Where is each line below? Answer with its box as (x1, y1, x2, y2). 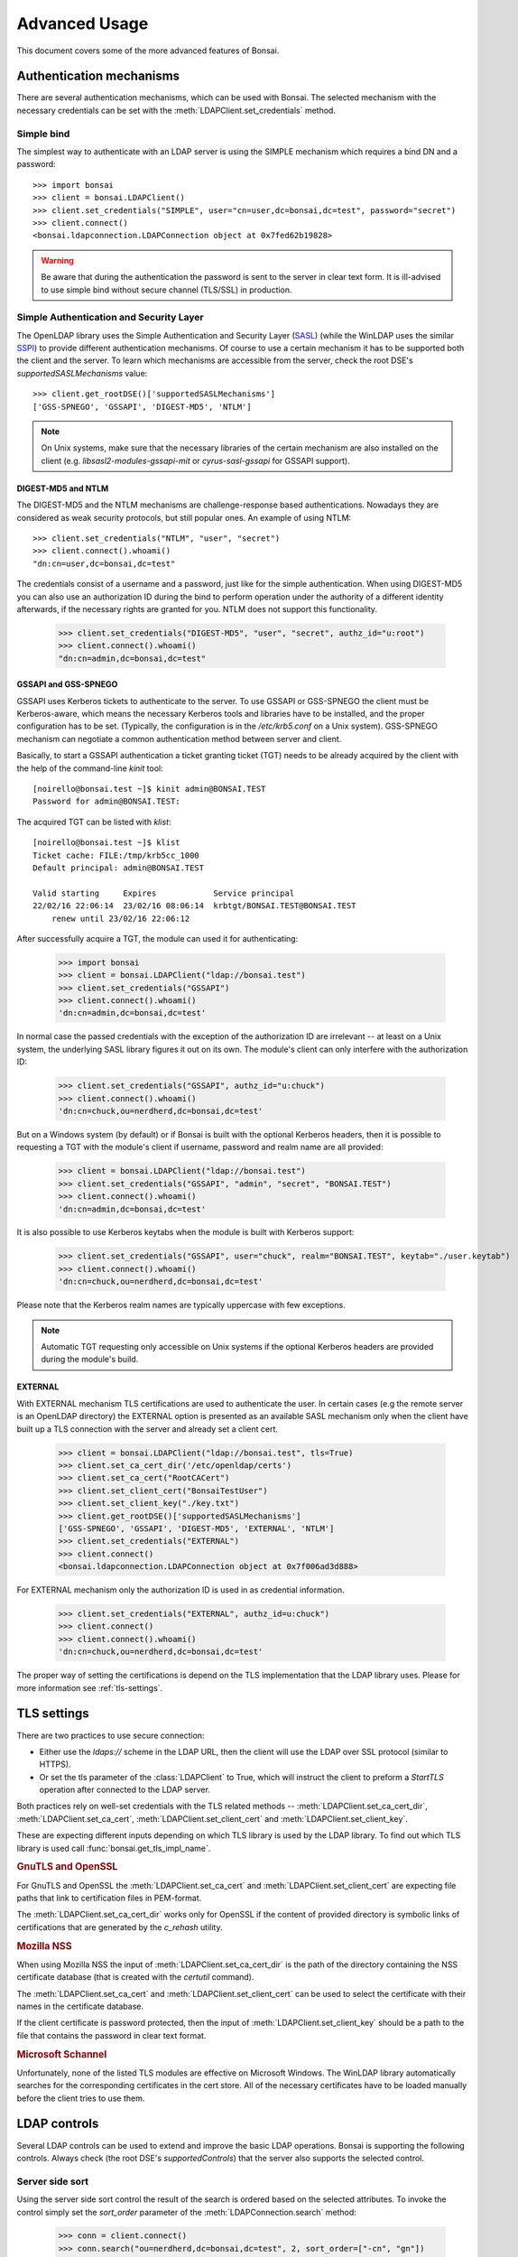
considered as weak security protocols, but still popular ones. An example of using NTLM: (16, 512, 352, 523)
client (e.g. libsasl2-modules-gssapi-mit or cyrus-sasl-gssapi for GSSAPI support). (41, 455, 351, 466)
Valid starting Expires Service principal (32, 887, 295, 898)
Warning (41, 255, 74, 265)
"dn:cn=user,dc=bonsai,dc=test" (32, 558, 176, 569)
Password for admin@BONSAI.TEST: (32, 796, 180, 807)
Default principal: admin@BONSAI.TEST (32, 862, 205, 873)
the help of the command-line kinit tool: (16, 763, 163, 774)
